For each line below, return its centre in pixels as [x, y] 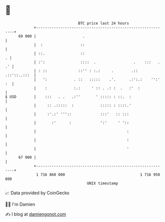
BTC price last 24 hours [104, 23]
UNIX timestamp [103, 183]
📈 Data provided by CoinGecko [37, 193]
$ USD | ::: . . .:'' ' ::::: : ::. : [68, 97]
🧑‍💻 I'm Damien [20, 204]
